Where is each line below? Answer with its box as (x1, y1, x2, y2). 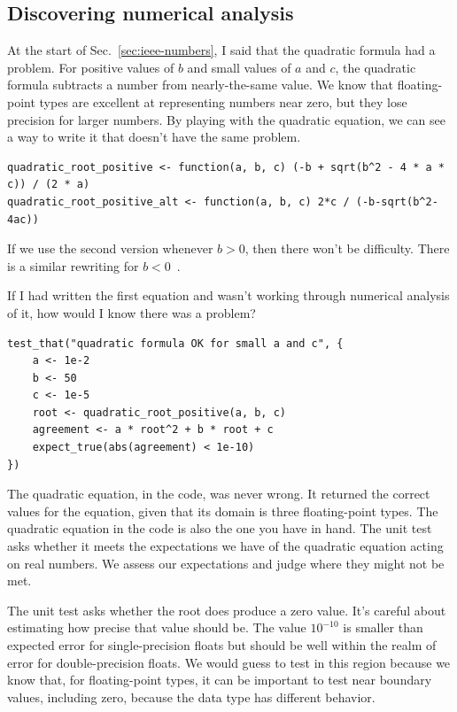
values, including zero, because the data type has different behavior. (7, 687, 376, 706)
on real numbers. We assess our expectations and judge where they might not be (7, 553, 445, 572)
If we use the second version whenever (7, 239, 213, 258)
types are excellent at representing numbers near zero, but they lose (39, 92, 407, 111)
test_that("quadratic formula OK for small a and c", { (7, 337, 344, 350)
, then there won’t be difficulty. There (244, 239, 450, 258)
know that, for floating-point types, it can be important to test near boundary (7, 670, 432, 689)
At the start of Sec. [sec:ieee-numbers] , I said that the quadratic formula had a (7, 41, 436, 59)
